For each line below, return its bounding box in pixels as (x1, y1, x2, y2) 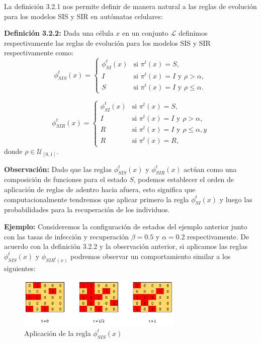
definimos (178, 28, 208, 38)
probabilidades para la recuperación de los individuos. (4, 204, 170, 215)
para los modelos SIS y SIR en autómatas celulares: (4, 11, 163, 21)
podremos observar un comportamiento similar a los (70, 250, 231, 261)
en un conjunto (122, 28, 168, 38)
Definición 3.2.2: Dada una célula (4, 28, 114, 38)
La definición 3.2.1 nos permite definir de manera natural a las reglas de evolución (4, 1, 257, 11)
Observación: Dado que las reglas (4, 163, 112, 174)
